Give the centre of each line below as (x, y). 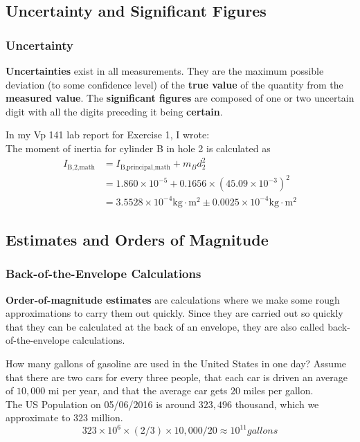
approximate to (38, 417)
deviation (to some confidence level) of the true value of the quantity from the (174, 84)
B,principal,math (145, 167)
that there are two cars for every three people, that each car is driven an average (177, 377)
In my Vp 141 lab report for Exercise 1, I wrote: (108, 135)
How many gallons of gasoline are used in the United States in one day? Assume (176, 363)
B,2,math (81, 167)
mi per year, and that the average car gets (138, 390)
